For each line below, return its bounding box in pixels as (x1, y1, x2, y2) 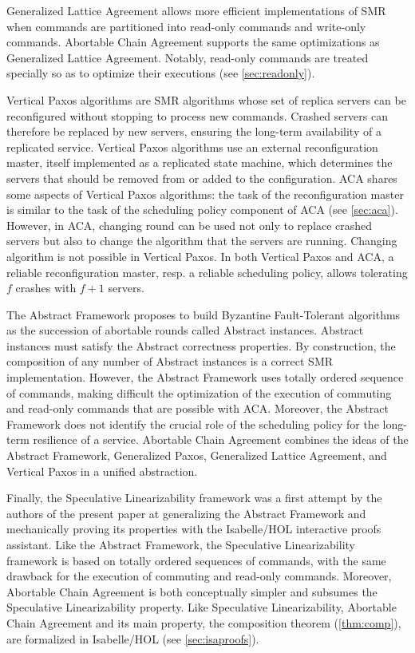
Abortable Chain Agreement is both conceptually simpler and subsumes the (6, 583, 377, 600)
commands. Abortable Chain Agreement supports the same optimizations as (6, 34, 380, 50)
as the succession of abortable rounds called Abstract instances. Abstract (6, 322, 364, 338)
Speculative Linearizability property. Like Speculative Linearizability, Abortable (6, 599, 397, 615)
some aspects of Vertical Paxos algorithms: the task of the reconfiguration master (6, 185, 404, 202)
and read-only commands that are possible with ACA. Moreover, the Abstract (6, 400, 389, 417)
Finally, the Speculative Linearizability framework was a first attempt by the (6, 489, 382, 506)
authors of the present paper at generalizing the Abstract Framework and (6, 505, 366, 521)
